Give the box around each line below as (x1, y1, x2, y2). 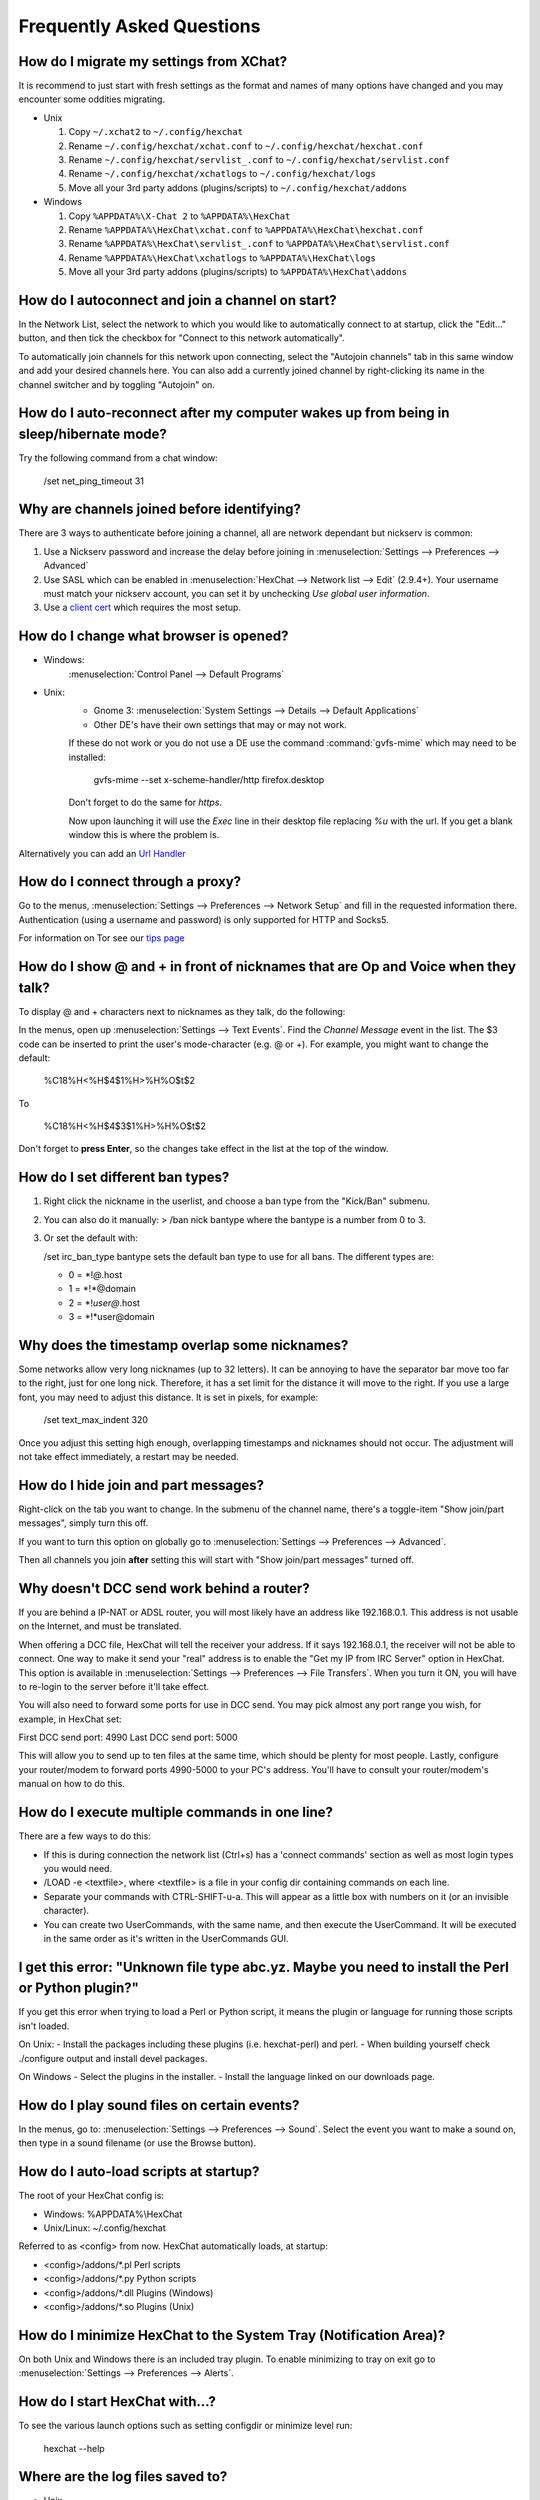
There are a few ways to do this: (18, 1830, 152, 1842)
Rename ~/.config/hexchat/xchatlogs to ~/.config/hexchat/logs (68, 168, 377, 180)
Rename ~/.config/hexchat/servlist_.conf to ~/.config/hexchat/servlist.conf (68, 154, 450, 166)
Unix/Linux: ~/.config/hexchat (43, 2221, 167, 2234)
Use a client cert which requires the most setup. (43, 601, 242, 614)
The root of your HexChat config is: (18, 2190, 165, 2202)
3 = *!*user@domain (68, 1311, 155, 1323)
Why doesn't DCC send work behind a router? (18, 1580, 310, 1597)
